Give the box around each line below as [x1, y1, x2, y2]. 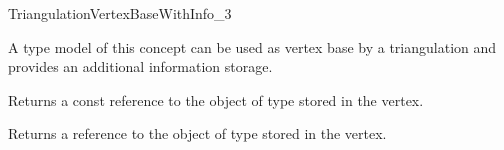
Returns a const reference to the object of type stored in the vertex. [8, 89, 424, 110]
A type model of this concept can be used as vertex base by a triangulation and [8, 36, 497, 57]
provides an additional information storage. [8, 56, 273, 77]
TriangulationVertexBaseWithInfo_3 [8, 3, 232, 23]
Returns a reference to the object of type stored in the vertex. [8, 123, 387, 144]
